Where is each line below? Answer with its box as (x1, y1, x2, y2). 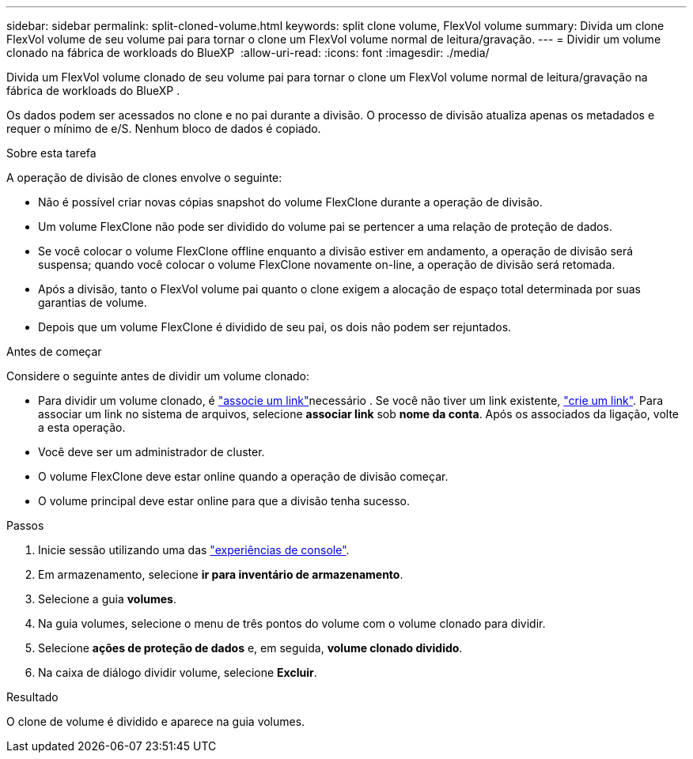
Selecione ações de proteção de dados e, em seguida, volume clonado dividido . (38, 641, 463, 655)
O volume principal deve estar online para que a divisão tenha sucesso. (38, 494, 411, 508)
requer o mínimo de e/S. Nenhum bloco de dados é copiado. (6, 122, 321, 135)
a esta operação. (38, 421, 126, 434)
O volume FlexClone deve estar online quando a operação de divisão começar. (38, 470, 449, 483)
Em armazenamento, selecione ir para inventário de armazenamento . (38, 568, 403, 581)
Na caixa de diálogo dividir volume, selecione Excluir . (38, 666, 317, 679)
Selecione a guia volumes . (38, 592, 176, 606)
